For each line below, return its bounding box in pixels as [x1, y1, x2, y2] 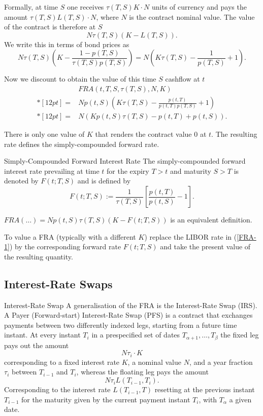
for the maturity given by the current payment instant [21, 394, 190, 404]
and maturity [170, 165, 211, 176]
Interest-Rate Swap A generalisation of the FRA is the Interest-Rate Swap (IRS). [4, 299, 257, 310]
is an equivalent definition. [170, 214, 252, 225]
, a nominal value [127, 356, 181, 367]
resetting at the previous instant [154, 384, 255, 395]
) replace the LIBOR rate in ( [144, 231, 237, 242]
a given [229, 394, 252, 404]
